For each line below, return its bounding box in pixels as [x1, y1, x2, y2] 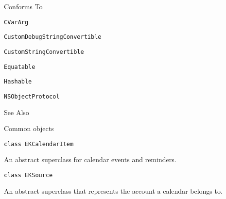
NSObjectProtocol [4, 93, 60, 100]
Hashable [4, 78, 32, 85]
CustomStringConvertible [4, 48, 84, 55]
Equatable [4, 63, 35, 70]
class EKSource [4, 171, 53, 179]
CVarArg [4, 18, 29, 26]
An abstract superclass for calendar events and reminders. [4, 154, 176, 165]
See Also [4, 107, 29, 117]
